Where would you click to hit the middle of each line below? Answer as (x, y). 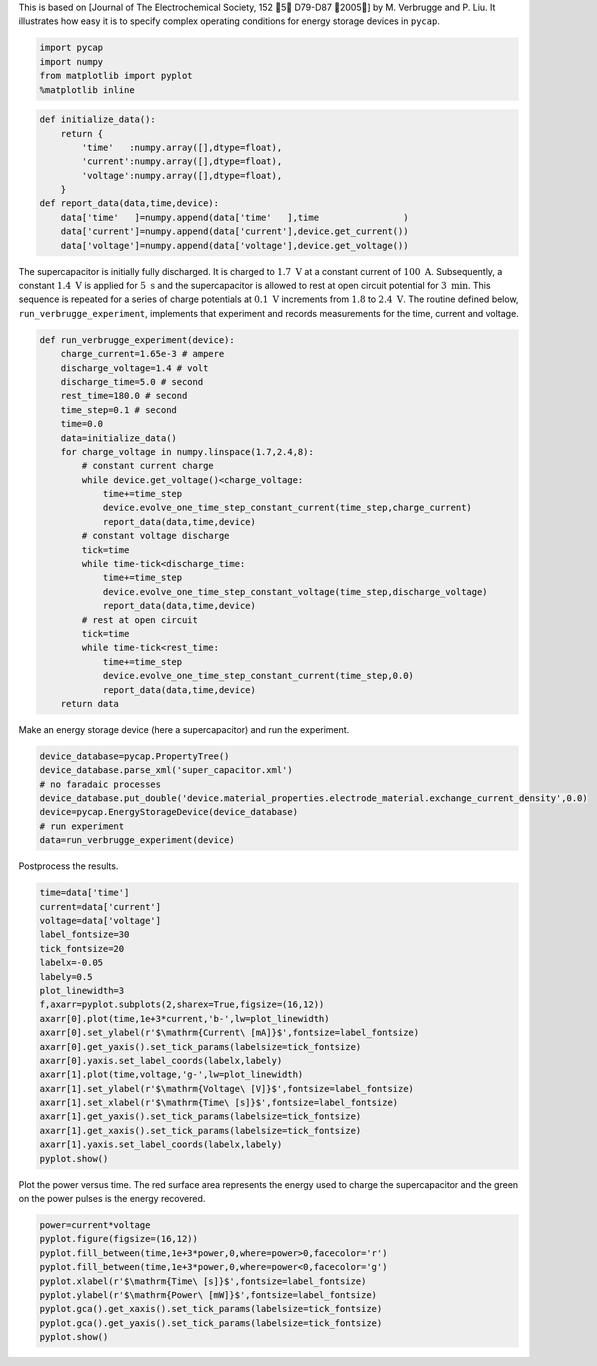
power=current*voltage (95, 1225)
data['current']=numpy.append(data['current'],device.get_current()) (234, 231)
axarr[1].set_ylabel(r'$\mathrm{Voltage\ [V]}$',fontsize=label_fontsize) (227, 1088)
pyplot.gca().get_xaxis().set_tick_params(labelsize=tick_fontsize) (211, 1309)
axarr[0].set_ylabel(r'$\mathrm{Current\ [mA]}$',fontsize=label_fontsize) (229, 1033)
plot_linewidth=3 (82, 990)
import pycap (71, 48)
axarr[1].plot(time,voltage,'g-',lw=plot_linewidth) (171, 1074)
